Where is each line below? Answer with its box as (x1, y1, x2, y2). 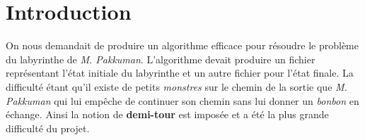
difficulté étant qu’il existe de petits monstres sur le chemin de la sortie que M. (6, 79, 347, 94)
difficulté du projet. (6, 120, 90, 135)
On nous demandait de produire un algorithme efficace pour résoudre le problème (6, 38, 359, 53)
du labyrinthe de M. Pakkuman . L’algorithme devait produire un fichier (6, 51, 315, 66)
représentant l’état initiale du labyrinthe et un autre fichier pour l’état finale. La (6, 65, 354, 80)
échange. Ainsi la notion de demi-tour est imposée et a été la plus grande (6, 107, 329, 122)
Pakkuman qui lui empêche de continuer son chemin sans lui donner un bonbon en (6, 93, 359, 108)
